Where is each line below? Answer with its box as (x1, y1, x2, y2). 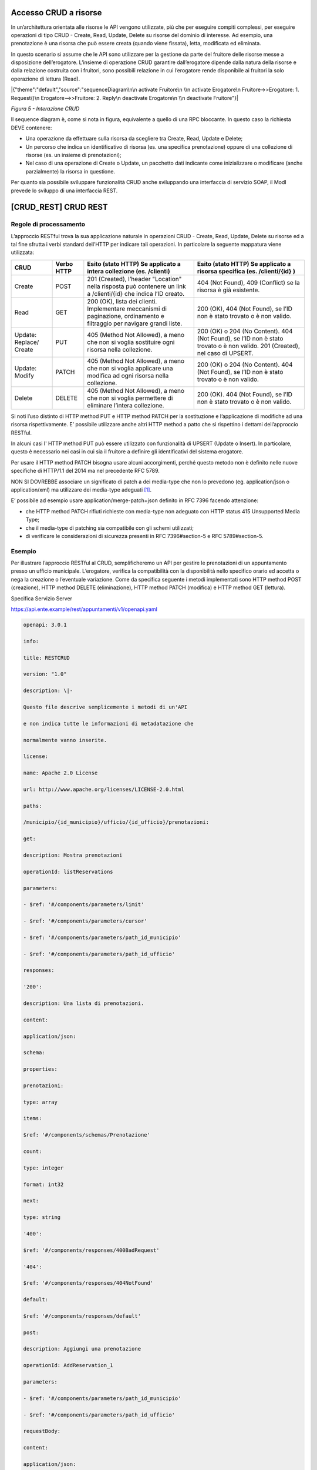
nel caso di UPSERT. (197, 349, 254, 357)
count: (23, 1148, 42, 1155)
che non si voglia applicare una (87, 364, 173, 372)
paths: (23, 803, 42, 809)
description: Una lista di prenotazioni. (23, 1000, 144, 1007)
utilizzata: (11, 249, 35, 256)
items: (23, 1115, 42, 1122)
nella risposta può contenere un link (87, 282, 186, 290)
